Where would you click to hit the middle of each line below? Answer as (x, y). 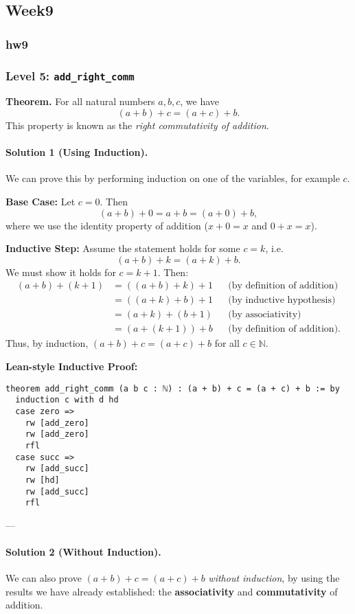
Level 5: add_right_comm (70, 75)
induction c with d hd (67, 400)
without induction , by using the (274, 578)
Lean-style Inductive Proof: (72, 366)
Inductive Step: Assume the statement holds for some (123, 248)
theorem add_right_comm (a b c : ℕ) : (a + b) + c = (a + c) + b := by (173, 388)
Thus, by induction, (47, 343)
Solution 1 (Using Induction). (77, 152)
